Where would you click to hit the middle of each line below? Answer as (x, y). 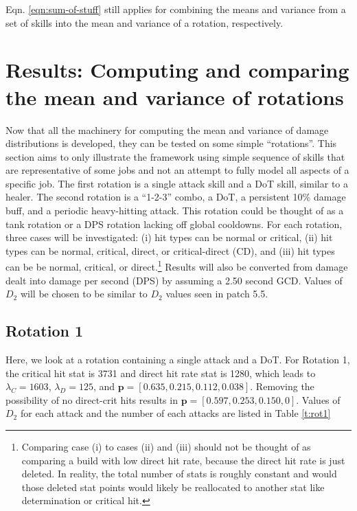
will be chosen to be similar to (84, 294)
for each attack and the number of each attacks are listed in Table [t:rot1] (175, 413)
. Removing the (282, 386)
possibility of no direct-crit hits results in (92, 399)
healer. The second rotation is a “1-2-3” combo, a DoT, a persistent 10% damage (176, 197)
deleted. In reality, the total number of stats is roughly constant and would (179, 474)
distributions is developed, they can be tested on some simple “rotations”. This (171, 143)
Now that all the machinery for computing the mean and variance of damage (167, 129)
